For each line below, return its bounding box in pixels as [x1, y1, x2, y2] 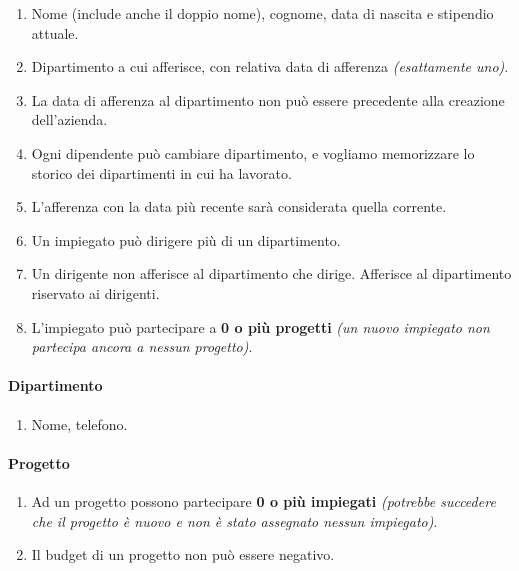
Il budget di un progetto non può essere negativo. [31, 544, 335, 565]
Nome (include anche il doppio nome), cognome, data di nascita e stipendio [31, 3, 494, 23]
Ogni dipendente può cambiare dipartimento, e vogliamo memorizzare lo [31, 142, 475, 163]
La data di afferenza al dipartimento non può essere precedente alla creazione [31, 89, 505, 110]
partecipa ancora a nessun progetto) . [31, 336, 253, 357]
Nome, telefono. [31, 413, 128, 434]
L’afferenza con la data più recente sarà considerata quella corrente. [31, 196, 447, 217]
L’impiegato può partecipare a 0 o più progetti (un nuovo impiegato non [31, 316, 490, 337]
